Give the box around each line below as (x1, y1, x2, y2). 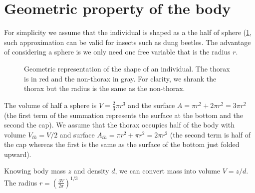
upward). (4, 148, 31, 159)
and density (73, 165, 109, 176)
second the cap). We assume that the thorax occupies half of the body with (4, 119, 235, 130)
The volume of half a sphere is (4, 99, 97, 110)
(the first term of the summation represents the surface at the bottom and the (4, 109, 243, 120)
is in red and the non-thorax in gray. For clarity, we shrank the (24, 73, 217, 83)
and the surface (128, 99, 175, 110)
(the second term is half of (170, 129, 251, 139)
